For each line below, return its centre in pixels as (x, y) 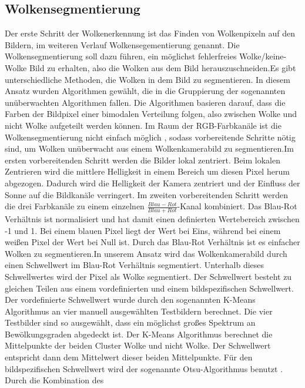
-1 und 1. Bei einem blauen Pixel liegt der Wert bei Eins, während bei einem (143, 230)
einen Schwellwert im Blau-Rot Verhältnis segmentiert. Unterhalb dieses (135, 265)
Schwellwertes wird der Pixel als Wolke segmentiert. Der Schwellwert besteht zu (148, 276)
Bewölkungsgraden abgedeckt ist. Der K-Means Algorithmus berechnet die (139, 334)
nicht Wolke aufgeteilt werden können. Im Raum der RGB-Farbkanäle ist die (143, 125)
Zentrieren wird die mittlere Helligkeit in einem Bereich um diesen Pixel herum (147, 171)
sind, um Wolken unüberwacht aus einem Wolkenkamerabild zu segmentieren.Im (149, 148)
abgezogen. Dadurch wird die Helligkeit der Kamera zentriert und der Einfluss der (152, 183)
